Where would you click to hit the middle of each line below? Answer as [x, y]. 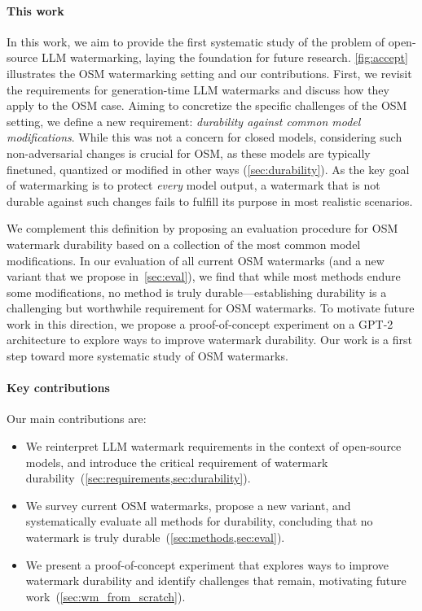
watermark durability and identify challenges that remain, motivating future [216, 580]
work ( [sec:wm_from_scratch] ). [105, 596]
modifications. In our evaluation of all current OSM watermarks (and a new [196, 260]
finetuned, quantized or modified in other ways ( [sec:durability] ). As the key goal [208, 169]
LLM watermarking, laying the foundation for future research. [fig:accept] [224, 57]
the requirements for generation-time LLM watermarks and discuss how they [198, 89]
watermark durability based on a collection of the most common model [184, 244]
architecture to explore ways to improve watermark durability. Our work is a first [210, 340]
